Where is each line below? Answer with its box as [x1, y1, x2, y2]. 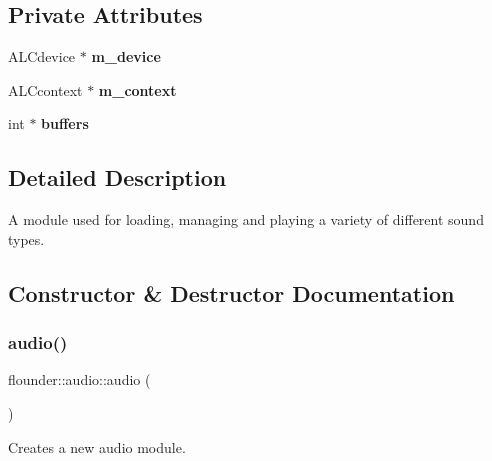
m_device [91, 46, 161, 67]
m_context [98, 79, 177, 100]
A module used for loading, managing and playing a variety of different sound [8, 209, 484, 230]
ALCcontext [8, 79, 83, 100]
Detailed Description [8, 162, 227, 193]
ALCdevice [8, 46, 76, 67]
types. [8, 228, 45, 249]
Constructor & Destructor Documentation [8, 277, 455, 308]
